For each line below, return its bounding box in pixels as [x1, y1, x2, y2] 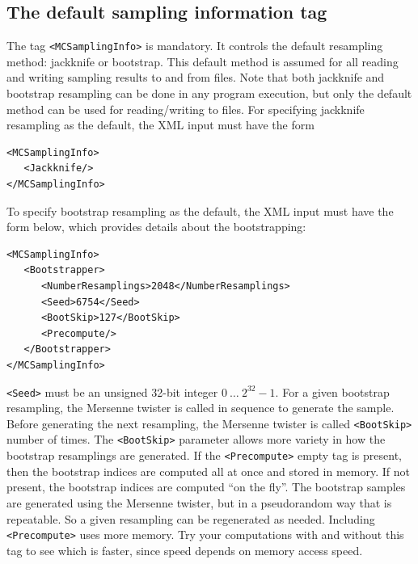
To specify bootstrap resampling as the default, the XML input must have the [6, 202, 394, 219]
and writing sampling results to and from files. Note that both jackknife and [6, 69, 385, 86]
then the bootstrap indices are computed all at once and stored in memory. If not [6, 462, 410, 479]
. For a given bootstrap [275, 383, 390, 400]
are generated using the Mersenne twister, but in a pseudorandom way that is [6, 494, 392, 511]
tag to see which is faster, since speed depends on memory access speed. [6, 541, 363, 558]
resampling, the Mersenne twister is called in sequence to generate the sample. [6, 399, 395, 416]
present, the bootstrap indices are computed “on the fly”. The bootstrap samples [6, 478, 406, 495]
